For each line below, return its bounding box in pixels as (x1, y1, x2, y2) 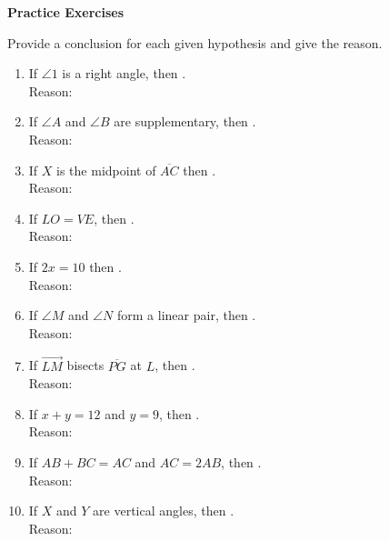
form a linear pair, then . (117, 306, 256, 325)
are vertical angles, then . (93, 501, 234, 520)
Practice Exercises (7, 3, 125, 21)
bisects (66, 356, 105, 375)
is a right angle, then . (62, 64, 186, 83)
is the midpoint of (56, 160, 156, 179)
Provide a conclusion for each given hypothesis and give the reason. (7, 33, 383, 52)
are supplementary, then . (114, 112, 256, 131)
